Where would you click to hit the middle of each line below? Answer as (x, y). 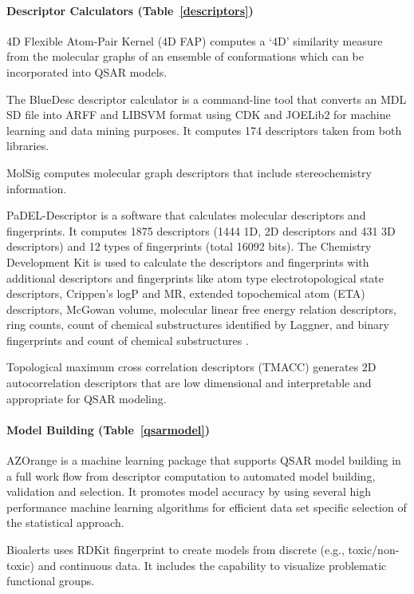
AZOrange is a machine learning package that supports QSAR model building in (204, 460)
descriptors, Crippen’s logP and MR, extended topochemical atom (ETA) (186, 293)
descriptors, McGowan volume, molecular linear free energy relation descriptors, (201, 309)
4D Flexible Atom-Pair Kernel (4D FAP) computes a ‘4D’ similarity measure (195, 40)
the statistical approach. (65, 523)
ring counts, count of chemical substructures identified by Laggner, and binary (198, 325)
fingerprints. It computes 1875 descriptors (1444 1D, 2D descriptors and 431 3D (201, 230)
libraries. (28, 146)
